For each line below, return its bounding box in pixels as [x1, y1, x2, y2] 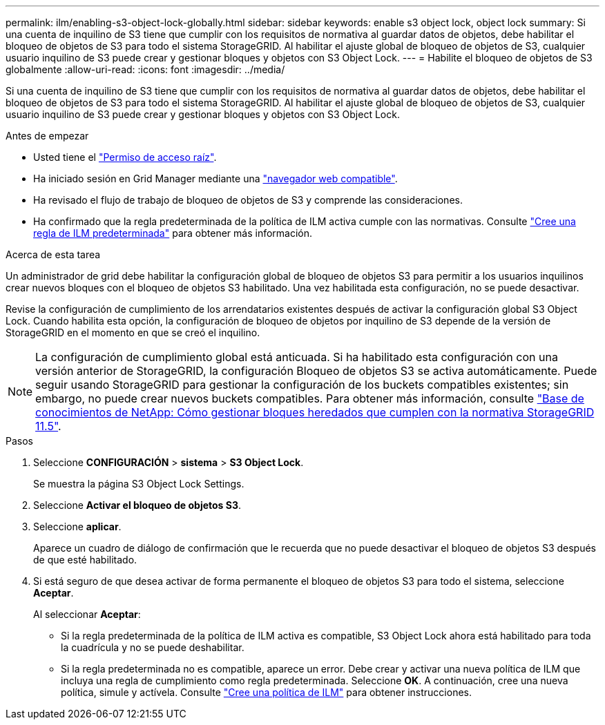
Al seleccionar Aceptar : [33, 608, 141, 620]
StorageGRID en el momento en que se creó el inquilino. [6, 327, 260, 338]
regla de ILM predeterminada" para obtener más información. [33, 227, 313, 239]
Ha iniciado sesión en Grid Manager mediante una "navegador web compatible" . [33, 173, 398, 184]
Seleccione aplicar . [33, 521, 122, 532]
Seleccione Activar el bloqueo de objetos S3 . [33, 499, 241, 511]
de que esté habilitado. [33, 554, 137, 565]
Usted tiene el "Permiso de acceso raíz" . [33, 151, 217, 163]
